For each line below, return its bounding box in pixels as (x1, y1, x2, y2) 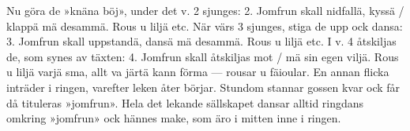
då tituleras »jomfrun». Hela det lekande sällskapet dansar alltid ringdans (6, 94, 364, 111)
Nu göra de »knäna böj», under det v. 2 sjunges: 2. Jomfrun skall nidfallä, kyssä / (6, 2, 404, 18)
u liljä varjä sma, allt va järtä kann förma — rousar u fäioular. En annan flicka (6, 64, 389, 80)
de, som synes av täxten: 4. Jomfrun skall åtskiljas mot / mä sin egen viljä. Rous (6, 48, 399, 64)
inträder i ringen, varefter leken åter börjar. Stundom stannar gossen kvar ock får (6, 78, 401, 95)
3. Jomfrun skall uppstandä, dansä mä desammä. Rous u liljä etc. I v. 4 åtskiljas (6, 33, 397, 49)
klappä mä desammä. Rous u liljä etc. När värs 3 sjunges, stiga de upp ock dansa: (6, 17, 403, 34)
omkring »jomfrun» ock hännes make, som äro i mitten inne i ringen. (6, 110, 341, 126)
